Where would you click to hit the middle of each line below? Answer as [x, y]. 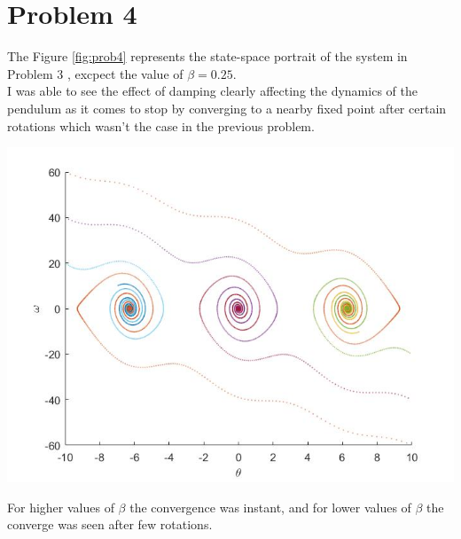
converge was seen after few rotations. [110, 524]
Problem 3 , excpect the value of [95, 73]
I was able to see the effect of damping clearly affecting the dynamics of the [212, 91]
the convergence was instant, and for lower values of [270, 507]
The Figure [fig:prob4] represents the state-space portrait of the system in [207, 56]
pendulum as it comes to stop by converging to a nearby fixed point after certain [227, 108]
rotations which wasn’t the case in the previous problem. [161, 125]
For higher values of [61, 507]
